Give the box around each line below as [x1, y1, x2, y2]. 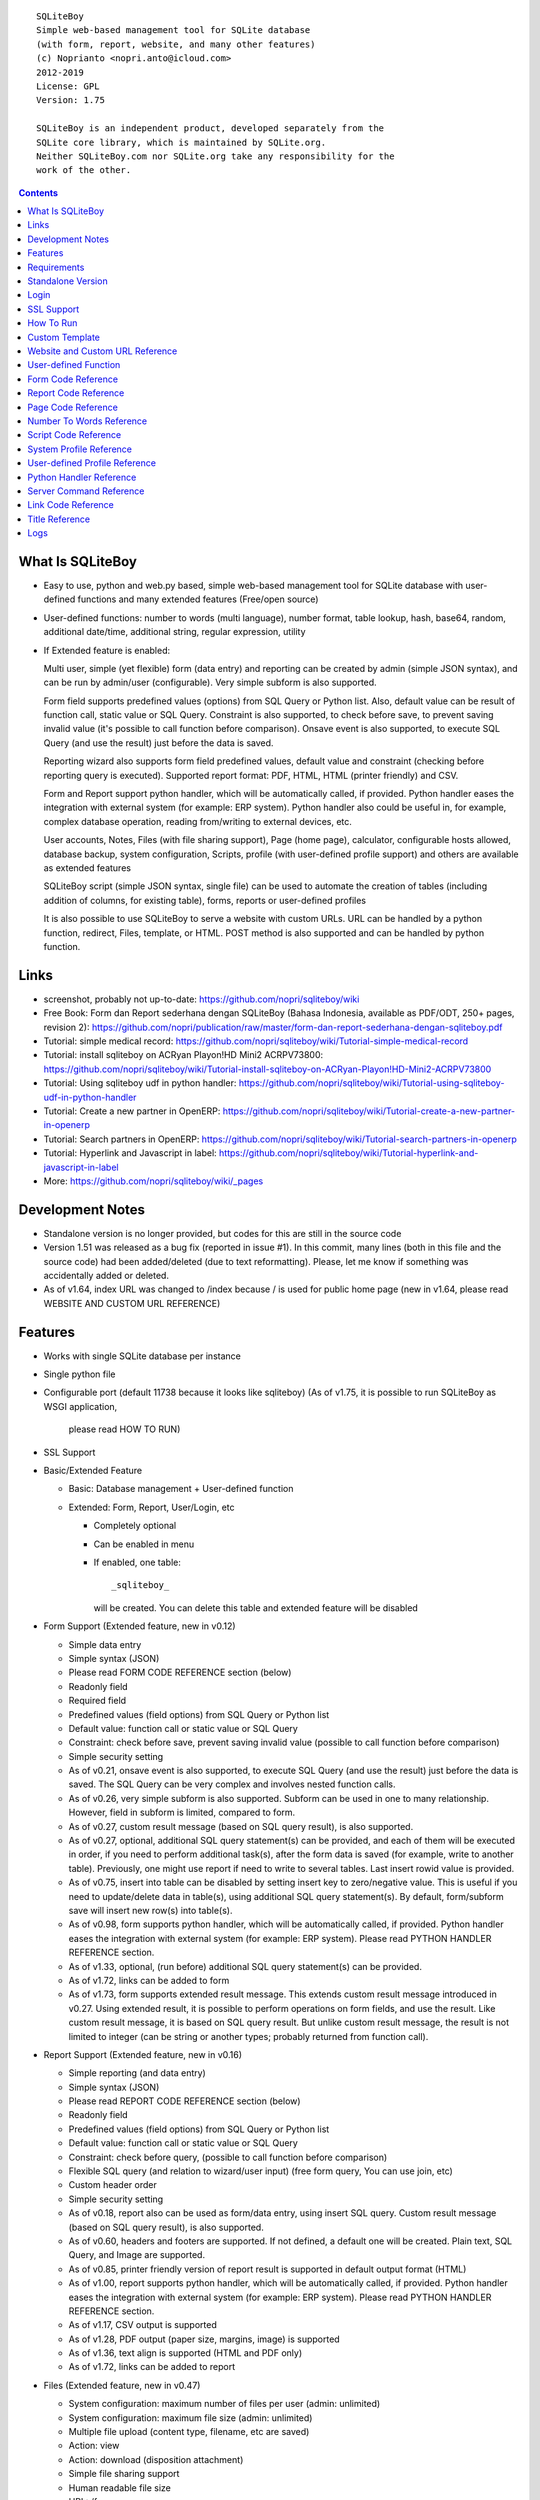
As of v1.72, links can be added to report [68, 2361, 235, 2373]
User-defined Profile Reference [27, 457, 157, 469]
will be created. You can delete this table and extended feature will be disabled [93, 1601, 419, 1614]
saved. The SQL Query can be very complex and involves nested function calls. [68, 1778, 396, 1790]
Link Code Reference [27, 499, 115, 511]
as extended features [43, 862, 132, 874]
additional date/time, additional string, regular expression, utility [43, 626, 306, 638]
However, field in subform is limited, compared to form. [68, 1806, 296, 1819]
